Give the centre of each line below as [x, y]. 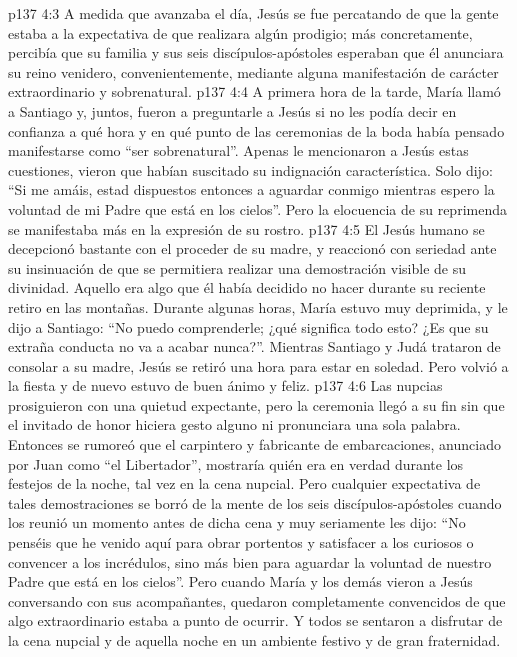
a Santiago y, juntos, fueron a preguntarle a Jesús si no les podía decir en [232, 110]
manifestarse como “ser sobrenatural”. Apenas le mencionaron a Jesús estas [238, 150]
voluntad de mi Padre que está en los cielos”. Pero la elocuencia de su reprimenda [257, 208]
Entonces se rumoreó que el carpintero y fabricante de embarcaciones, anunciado [254, 444]
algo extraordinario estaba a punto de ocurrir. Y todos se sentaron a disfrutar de [255, 620]
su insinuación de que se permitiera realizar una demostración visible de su [237, 267]
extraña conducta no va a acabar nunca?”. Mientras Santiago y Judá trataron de [254, 346]
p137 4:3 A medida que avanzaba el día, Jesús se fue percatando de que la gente [253, 13]
